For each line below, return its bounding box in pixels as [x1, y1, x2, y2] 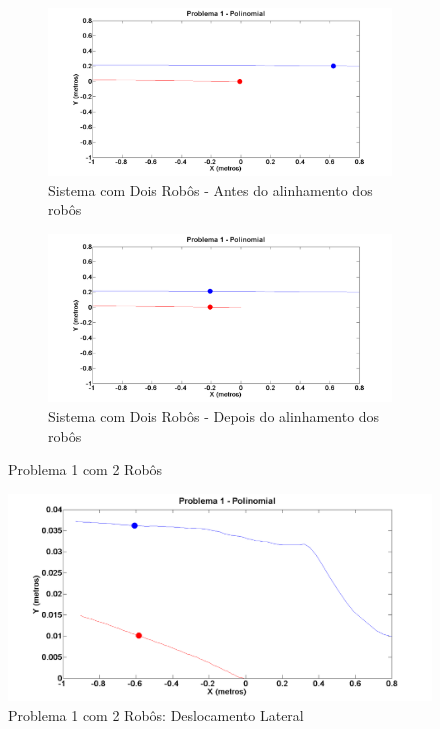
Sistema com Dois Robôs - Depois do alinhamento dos [48, 405, 380, 426]
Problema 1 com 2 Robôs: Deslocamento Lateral [8, 704, 304, 725]
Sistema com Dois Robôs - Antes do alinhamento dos [48, 179, 373, 200]
